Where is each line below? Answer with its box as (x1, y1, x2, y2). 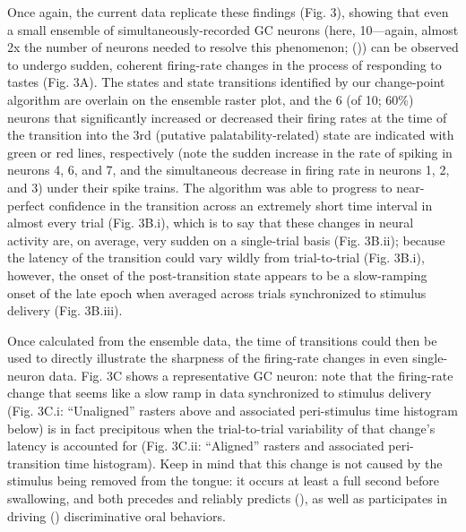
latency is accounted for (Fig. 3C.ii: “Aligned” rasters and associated (7, 436, 384, 455)
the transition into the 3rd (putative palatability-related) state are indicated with (7, 125, 454, 144)
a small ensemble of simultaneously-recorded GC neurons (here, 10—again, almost (7, 20, 459, 39)
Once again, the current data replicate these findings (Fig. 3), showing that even (7, 3, 449, 21)
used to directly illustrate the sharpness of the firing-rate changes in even (7, 348, 409, 367)
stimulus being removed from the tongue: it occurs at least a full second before (7, 471, 439, 490)
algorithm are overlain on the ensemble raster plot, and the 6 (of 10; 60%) (7, 90, 414, 108)
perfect (7, 195, 46, 214)
